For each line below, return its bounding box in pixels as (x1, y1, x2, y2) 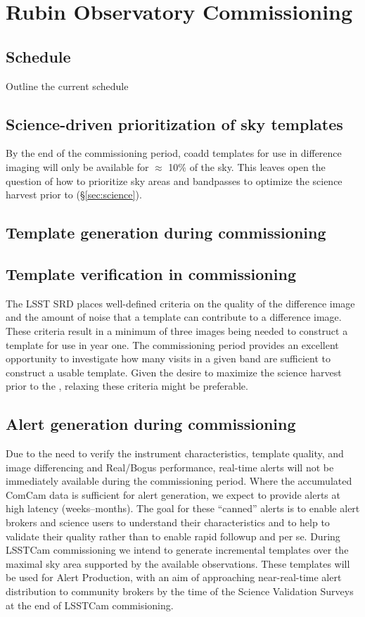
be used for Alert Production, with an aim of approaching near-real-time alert (6, 570, 342, 585)
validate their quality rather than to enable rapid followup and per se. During (6, 528, 340, 543)
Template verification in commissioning (6, 262, 296, 284)
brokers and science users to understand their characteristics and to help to (6, 515, 330, 530)
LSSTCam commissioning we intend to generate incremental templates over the (6, 542, 349, 557)
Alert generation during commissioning (6, 413, 296, 435)
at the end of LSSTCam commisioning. (6, 597, 174, 612)
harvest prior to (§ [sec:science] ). (6, 187, 142, 202)
